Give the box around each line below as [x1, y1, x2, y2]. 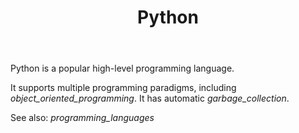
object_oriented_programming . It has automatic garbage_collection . [10, 92, 290, 105]
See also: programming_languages [10, 112, 155, 124]
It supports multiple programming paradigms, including [10, 82, 237, 94]
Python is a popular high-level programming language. [10, 62, 235, 75]
